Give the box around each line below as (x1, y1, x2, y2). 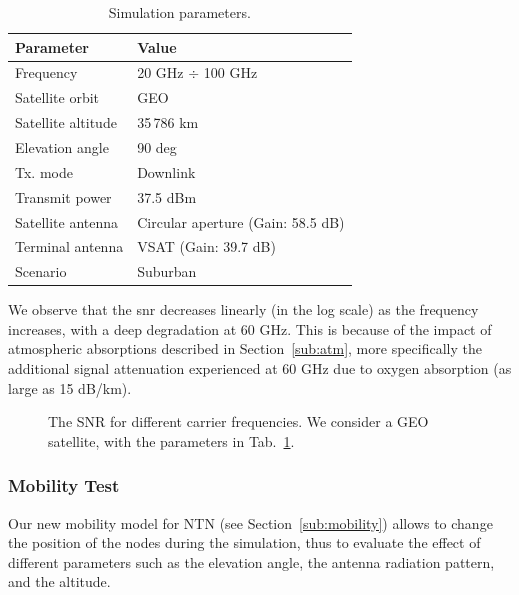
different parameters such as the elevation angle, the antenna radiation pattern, (8, 551, 495, 572)
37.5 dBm (137, 186, 197, 207)
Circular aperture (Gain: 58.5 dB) (137, 211, 345, 232)
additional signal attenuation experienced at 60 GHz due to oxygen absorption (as (8, 358, 512, 379)
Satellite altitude (15, 112, 117, 133)
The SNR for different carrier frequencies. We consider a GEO (48, 411, 429, 432)
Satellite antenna (15, 211, 119, 232)
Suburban (137, 261, 197, 282)
